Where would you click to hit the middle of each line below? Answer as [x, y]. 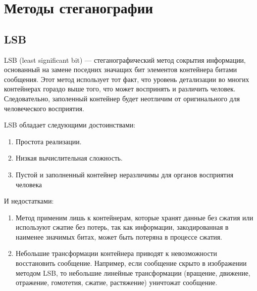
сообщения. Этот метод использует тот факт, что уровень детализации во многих [127, 79]
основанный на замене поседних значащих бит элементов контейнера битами [121, 69]
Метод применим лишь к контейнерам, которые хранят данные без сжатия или [134, 217]
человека [29, 184]
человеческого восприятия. [44, 108]
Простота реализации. [49, 141]
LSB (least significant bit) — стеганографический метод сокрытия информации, [125, 60]
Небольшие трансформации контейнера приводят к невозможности [116, 253]
